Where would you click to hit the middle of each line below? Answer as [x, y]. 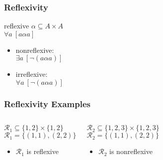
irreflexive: [32, 74]
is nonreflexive [131, 151]
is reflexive [42, 151]
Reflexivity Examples [47, 103]
